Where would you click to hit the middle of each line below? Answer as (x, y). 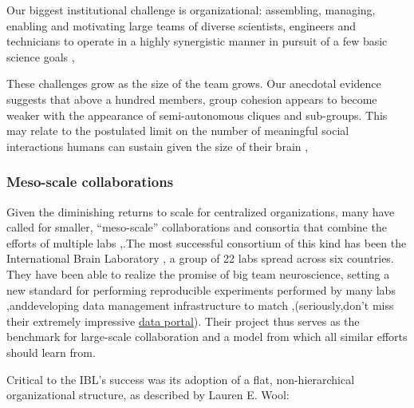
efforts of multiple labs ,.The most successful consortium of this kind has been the (207, 242)
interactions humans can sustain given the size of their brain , (158, 146)
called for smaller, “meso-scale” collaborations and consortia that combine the (197, 227)
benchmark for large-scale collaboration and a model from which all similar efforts (207, 337)
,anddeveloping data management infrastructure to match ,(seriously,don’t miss (200, 305)
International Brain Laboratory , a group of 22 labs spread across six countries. (200, 258)
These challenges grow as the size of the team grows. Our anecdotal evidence (194, 83)
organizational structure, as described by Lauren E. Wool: (148, 395)
